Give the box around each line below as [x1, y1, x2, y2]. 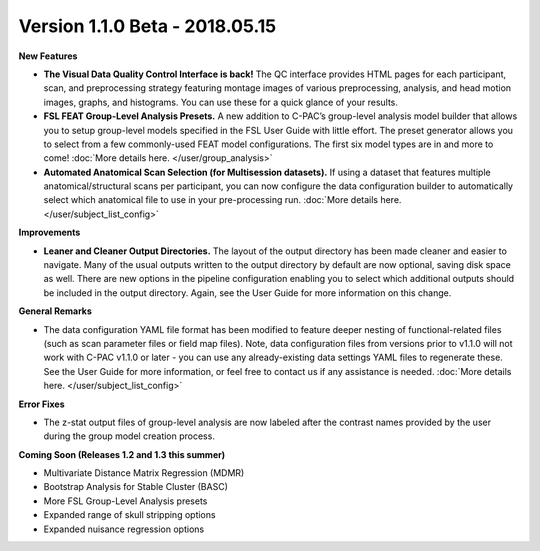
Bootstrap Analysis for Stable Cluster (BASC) [43, 481, 229, 493]
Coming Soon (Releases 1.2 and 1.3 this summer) [18, 448, 225, 460]
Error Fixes [18, 398, 65, 410]
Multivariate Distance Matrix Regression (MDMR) [43, 467, 245, 479]
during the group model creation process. [43, 430, 215, 442]
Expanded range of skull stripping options [43, 509, 216, 521]
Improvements [18, 226, 81, 239]
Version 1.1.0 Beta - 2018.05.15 [18, 15, 277, 37]
